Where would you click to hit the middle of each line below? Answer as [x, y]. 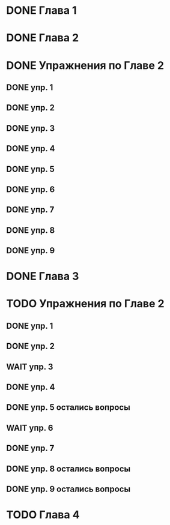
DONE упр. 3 [31, 128]
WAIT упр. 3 [30, 367]
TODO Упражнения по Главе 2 [85, 304]
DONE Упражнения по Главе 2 [85, 65]
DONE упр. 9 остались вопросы [68, 489]
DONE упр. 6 [31, 189]
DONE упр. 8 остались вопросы [68, 469]
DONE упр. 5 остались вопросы [68, 408]
